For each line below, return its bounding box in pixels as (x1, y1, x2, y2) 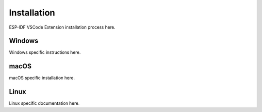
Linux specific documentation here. (9, 100, 80, 106)
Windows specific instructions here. (9, 49, 81, 55)
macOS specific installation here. (9, 75, 75, 81)
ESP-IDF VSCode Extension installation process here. (9, 24, 116, 30)
